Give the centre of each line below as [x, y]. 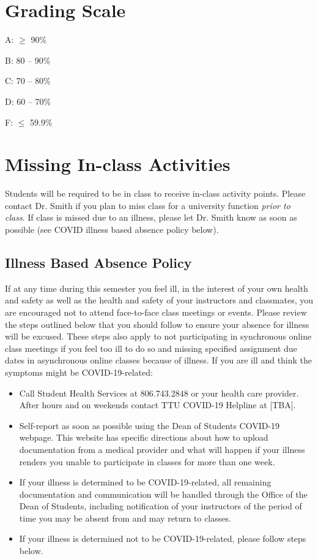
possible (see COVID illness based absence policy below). [112, 229]
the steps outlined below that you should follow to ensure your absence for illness [157, 324]
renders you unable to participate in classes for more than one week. [147, 461]
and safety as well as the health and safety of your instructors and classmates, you [159, 300]
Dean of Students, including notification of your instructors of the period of [161, 506]
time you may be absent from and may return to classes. [125, 518]
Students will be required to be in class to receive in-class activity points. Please [155, 193]
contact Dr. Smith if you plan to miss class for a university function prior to [148, 205]
